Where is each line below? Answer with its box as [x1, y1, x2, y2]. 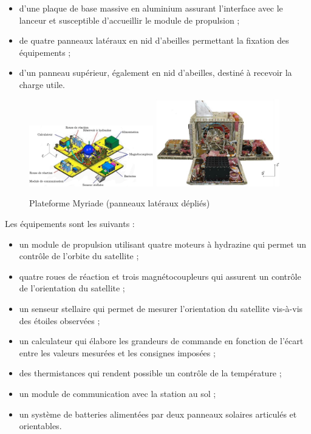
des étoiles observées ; [19, 314, 100, 327]
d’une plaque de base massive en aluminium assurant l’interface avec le [19, 2, 283, 14]
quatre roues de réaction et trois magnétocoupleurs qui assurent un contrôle [19, 270, 301, 282]
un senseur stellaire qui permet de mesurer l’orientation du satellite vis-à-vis [19, 302, 303, 314]
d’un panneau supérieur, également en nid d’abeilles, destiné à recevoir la [19, 66, 292, 79]
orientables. [19, 419, 62, 432]
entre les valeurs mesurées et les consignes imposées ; [19, 346, 216, 359]
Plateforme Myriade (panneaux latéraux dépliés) [29, 197, 210, 209]
